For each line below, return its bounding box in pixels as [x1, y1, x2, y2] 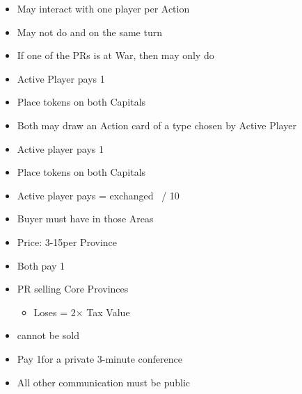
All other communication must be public [17, 375, 191, 389]
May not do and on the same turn [17, 24, 162, 39]
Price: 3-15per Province [17, 234, 118, 249]
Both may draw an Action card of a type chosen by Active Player [17, 117, 296, 132]
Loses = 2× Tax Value [33, 304, 130, 319]
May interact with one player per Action [17, 1, 190, 15]
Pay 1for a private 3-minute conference [17, 351, 182, 366]
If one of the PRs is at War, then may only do [17, 48, 214, 63]
